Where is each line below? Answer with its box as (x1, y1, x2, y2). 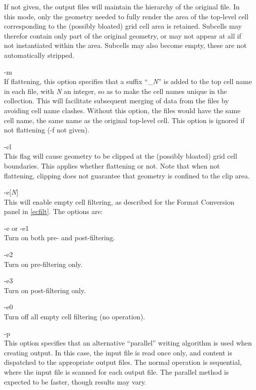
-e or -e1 (4, 222, 29, 233)
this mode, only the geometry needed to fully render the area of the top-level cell (4, 11, 249, 21)
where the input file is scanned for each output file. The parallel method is (4, 367, 229, 377)
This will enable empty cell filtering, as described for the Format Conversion (4, 196, 234, 207)
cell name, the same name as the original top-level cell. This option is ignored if (4, 115, 245, 125)
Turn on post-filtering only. (4, 285, 86, 295)
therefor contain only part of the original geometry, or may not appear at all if (4, 30, 241, 41)
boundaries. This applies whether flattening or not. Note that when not (4, 160, 220, 171)
